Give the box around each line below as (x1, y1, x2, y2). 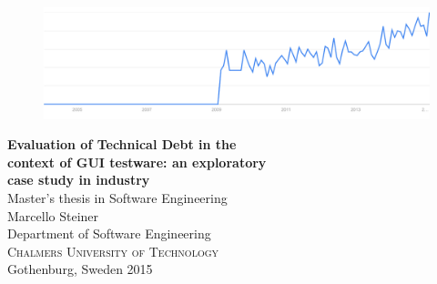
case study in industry (7, 170, 150, 189)
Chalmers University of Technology (7, 241, 219, 260)
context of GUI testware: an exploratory (7, 152, 267, 171)
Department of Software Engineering (7, 224, 211, 243)
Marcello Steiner (7, 206, 99, 225)
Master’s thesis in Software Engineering (7, 188, 228, 207)
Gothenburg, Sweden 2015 (7, 259, 153, 279)
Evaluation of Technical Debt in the (7, 135, 237, 154)
